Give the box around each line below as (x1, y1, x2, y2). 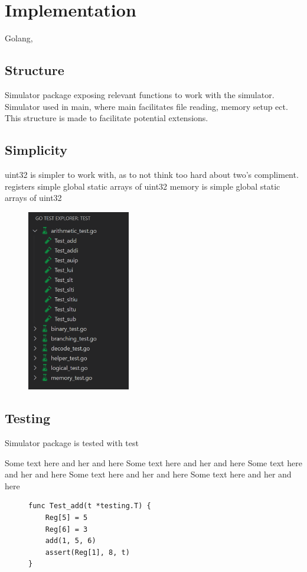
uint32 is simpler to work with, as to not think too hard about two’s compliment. (5, 168, 299, 180)
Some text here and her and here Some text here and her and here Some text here (5, 456, 302, 469)
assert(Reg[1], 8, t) (45, 548, 130, 557)
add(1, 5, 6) (45, 537, 96, 545)
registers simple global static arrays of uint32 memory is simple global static (5, 180, 280, 192)
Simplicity (5, 141, 67, 159)
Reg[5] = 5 (45, 513, 88, 522)
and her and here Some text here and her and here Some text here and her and (5, 468, 292, 480)
